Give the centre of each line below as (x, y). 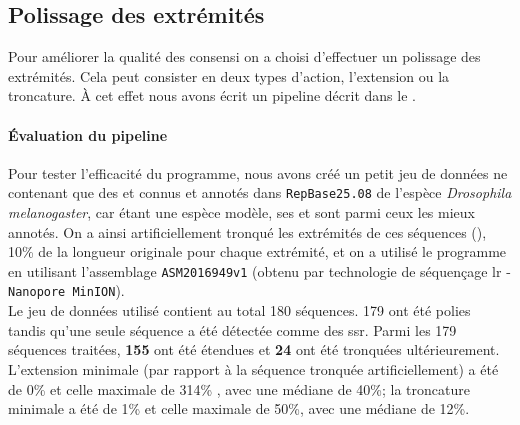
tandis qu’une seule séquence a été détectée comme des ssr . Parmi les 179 (232, 329)
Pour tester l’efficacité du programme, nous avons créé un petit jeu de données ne (258, 172)
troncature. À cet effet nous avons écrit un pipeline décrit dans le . (212, 95)
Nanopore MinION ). (66, 290)
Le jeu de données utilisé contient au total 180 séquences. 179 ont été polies (239, 310)
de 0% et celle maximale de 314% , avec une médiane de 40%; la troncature (239, 388)
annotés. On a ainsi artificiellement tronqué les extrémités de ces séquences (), (247, 231)
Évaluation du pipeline (88, 134)
